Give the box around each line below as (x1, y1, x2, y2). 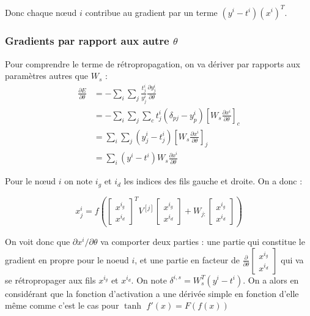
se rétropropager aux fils (5, 273, 96, 286)
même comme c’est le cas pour (5, 299, 119, 312)
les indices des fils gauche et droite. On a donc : (124, 175, 303, 187)
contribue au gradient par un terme (85, 6, 218, 18)
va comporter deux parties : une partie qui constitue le (100, 235, 305, 247)
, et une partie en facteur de (135, 253, 240, 266)
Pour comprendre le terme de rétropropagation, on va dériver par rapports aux (5, 57, 300, 70)
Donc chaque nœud (5, 6, 77, 18)
